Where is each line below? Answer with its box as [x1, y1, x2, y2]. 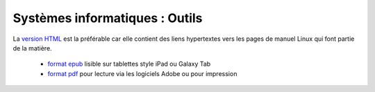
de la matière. [12, 44, 52, 52]
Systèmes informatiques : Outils [12, 10, 203, 26]
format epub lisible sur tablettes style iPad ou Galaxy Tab [47, 59, 211, 68]
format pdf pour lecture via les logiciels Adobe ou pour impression [47, 69, 237, 77]
